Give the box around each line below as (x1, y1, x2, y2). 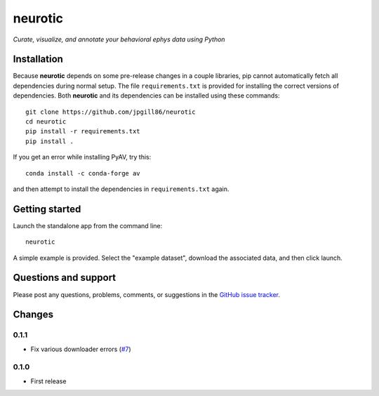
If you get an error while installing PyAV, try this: (13, 153, 152, 161)
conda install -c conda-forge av (25, 169, 140, 177)
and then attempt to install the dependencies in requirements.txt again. (13, 185, 230, 193)
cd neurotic (25, 118, 67, 126)
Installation (13, 53, 63, 65)
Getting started (13, 203, 81, 215)
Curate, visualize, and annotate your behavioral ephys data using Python (13, 35, 225, 44)
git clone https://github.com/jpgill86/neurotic (25, 107, 196, 116)
